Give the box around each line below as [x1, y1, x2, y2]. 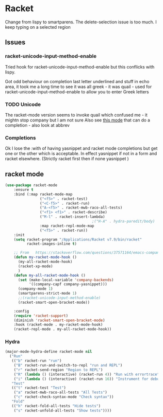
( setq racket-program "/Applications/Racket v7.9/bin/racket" [14, 237, 142, 242]
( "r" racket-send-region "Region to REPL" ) [14, 367, 103, 372]
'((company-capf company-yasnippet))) [29, 282, 108, 287]
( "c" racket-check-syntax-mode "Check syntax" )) [14, 395, 114, 400]
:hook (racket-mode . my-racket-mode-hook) [14, 322, 103, 327]
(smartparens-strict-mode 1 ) [17, 291, 77, 296]
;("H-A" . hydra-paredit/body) [92, 219, 155, 224]
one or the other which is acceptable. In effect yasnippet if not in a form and [5, 151, 157, 156]
